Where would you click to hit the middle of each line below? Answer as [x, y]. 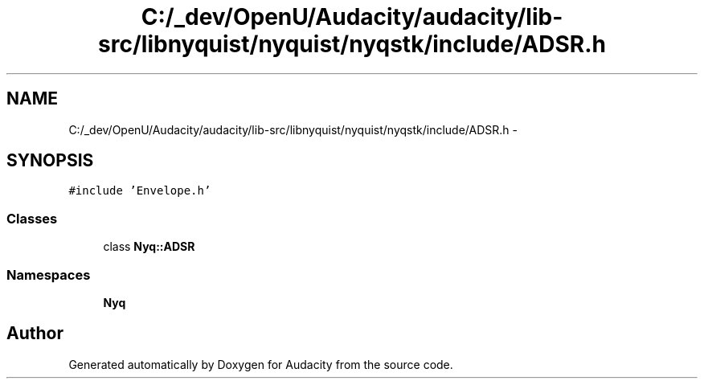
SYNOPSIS [50, 161]
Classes [32, 218]
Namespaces [49, 274]
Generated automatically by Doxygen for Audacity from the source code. [261, 364]
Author [35, 334]
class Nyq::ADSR [149, 247]
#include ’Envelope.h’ [140, 191]
